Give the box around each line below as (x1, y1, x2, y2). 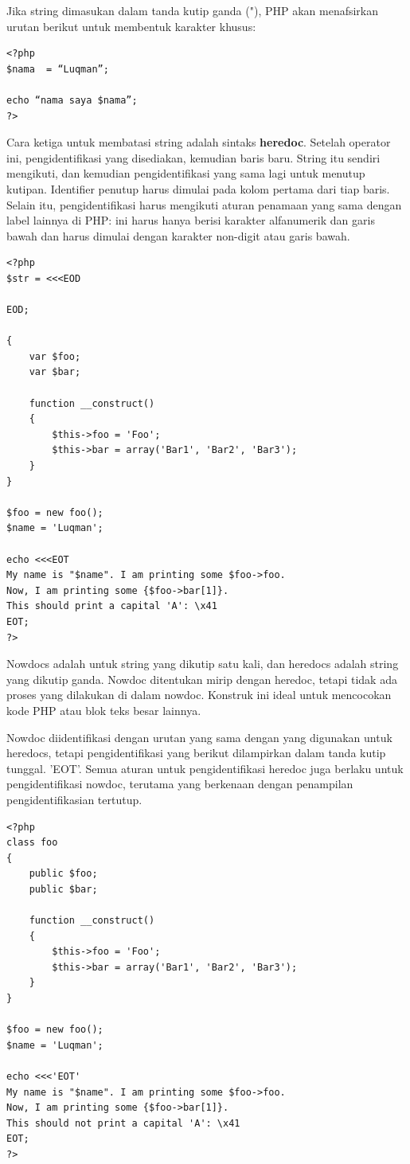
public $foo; (29, 868, 98, 880)
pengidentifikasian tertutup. (6, 791, 143, 807)
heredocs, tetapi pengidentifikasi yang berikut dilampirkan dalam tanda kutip (6, 744, 386, 761)
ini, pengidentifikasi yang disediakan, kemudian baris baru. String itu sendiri (6, 149, 381, 166)
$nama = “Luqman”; (6, 63, 109, 75)
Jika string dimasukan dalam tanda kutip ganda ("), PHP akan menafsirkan (6, 2, 379, 18)
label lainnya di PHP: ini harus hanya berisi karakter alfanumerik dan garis (6, 212, 375, 229)
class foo (6, 837, 58, 849)
